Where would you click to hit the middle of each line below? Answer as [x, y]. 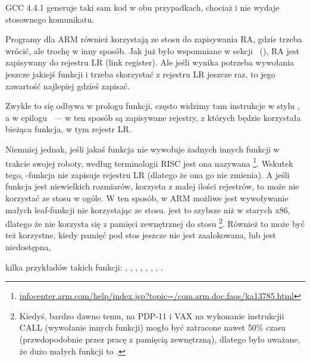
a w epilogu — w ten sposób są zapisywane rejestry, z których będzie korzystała [153, 117]
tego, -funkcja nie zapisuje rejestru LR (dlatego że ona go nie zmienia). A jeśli [148, 174]
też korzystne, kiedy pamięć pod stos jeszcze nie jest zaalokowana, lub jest [141, 235]
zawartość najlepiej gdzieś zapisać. [68, 85]
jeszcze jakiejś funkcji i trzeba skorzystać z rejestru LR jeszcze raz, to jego [140, 74]
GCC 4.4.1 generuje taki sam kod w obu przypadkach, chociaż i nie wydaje [143, 7]
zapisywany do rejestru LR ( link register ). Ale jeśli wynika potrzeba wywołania [150, 62]
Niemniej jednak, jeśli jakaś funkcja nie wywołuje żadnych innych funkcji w [143, 149]
